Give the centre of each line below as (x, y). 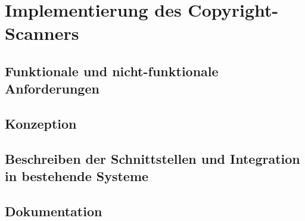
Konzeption (41, 124)
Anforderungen (52, 88)
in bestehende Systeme (77, 176)
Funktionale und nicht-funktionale (112, 71)
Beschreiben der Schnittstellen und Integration (152, 158)
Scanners (42, 33)
